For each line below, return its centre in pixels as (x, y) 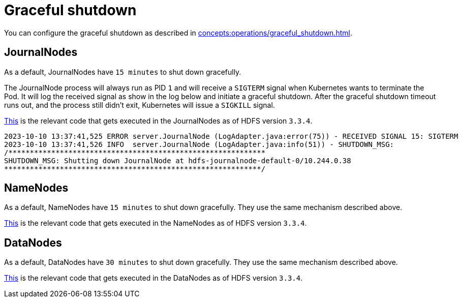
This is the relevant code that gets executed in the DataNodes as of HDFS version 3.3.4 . (153, 278)
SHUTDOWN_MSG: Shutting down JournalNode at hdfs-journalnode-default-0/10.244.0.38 (178, 160)
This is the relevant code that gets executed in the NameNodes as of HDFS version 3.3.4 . (156, 223)
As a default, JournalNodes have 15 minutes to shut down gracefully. (123, 72)
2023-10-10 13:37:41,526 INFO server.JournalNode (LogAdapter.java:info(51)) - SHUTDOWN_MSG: (199, 144)
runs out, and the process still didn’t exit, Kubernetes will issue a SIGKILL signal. (140, 105)
